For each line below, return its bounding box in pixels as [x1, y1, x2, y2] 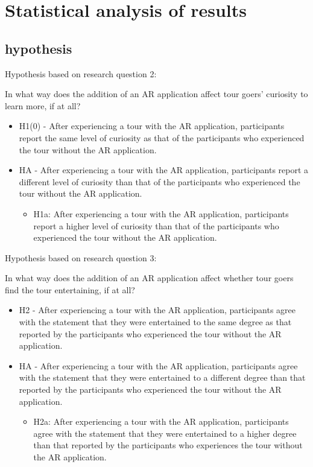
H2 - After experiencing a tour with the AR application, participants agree [19, 303, 296, 316]
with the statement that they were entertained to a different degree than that [19, 371, 306, 384]
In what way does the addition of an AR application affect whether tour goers [5, 272, 294, 284]
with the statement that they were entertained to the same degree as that [19, 316, 292, 328]
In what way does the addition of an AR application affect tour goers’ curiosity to [5, 87, 308, 100]
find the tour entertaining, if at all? [5, 283, 135, 296]
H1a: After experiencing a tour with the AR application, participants [33, 207, 289, 220]
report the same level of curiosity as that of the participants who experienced [19, 131, 305, 144]
